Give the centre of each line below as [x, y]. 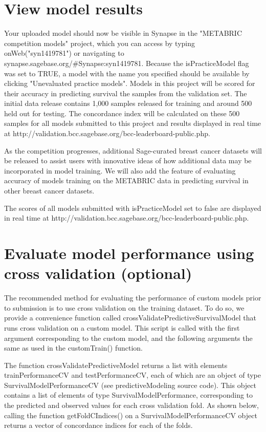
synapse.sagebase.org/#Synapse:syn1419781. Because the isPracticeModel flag [127, 63]
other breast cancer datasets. [49, 191]
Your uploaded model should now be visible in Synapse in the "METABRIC [123, 33]
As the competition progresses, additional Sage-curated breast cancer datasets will [133, 150]
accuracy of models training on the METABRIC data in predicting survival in [126, 180]
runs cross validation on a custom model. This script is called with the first [122, 327]
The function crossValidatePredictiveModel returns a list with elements [116, 365]
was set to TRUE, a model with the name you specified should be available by [127, 73]
